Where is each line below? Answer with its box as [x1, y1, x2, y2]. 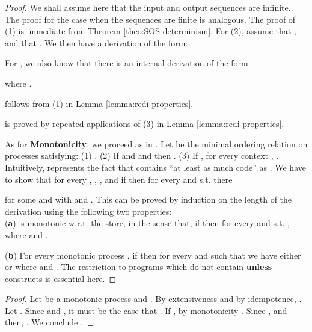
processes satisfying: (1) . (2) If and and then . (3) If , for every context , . [5, 149, 279, 162]
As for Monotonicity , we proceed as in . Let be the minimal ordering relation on [5, 137, 308, 150]
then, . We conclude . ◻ [5, 316, 94, 328]
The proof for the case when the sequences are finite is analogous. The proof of [5, 13, 296, 25]
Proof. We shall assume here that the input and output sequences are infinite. [5, 1, 291, 13]
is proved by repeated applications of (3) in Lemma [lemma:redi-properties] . [5, 117, 284, 130]
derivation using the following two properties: [5, 204, 172, 217]
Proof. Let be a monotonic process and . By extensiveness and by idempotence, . [5, 292, 302, 305]
